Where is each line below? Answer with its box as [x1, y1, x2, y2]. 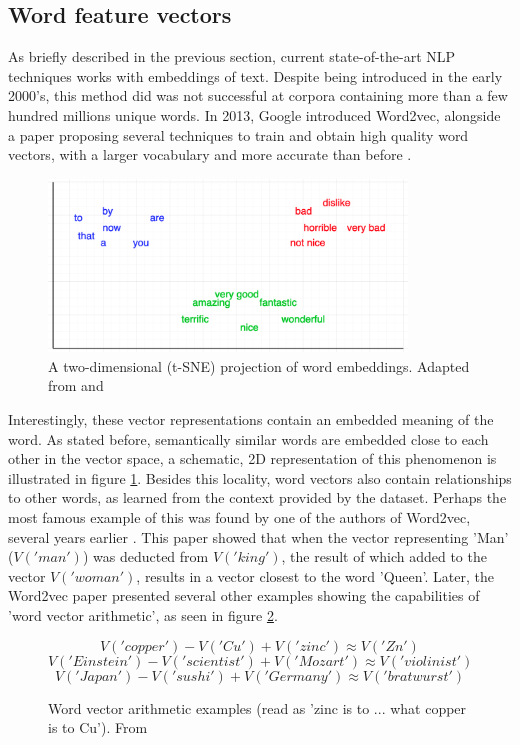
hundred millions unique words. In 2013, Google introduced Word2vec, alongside [8, 104, 501, 125]
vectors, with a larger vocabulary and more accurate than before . [8, 144, 412, 165]
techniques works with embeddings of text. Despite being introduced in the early [8, 65, 503, 86]
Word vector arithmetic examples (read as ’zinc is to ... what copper [48, 697, 467, 718]
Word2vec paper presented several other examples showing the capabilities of [8, 585, 480, 606]
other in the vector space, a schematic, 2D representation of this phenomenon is [8, 448, 497, 469]
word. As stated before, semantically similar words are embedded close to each [8, 428, 489, 449]
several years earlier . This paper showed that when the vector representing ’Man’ [8, 526, 509, 547]
